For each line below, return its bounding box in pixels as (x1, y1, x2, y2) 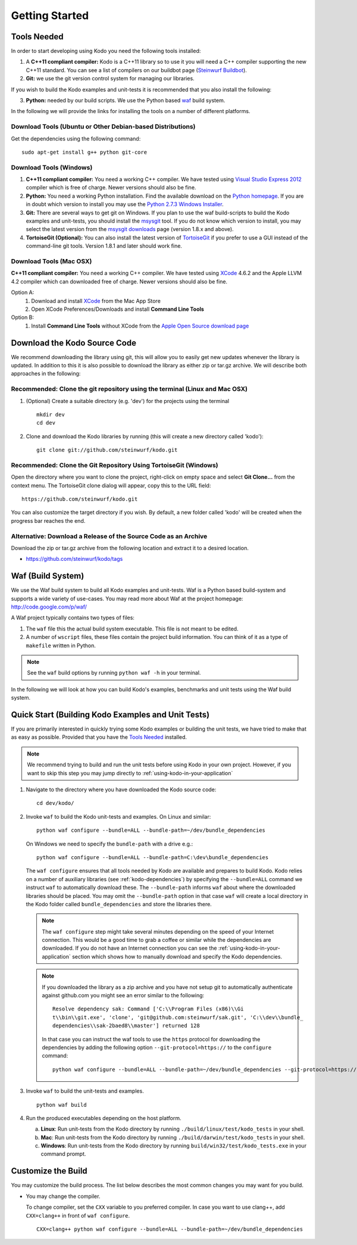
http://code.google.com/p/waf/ (11, 603, 87, 610)
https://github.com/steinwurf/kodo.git (21, 496, 138, 503)
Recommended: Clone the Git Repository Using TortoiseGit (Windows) (11, 461, 218, 469)
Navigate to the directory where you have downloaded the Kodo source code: (26, 786, 217, 793)
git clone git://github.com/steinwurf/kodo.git (36, 447, 178, 454)
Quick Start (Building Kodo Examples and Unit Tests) (11, 709, 210, 720)
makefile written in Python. (26, 642, 96, 649)
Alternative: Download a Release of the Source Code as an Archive (11, 532, 208, 540)
